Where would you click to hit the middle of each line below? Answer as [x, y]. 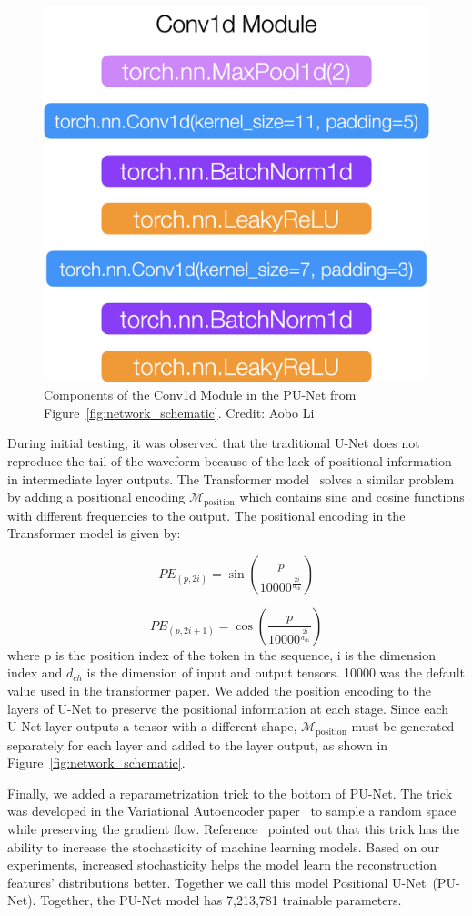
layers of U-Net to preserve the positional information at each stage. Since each [228, 708]
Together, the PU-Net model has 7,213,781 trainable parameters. [221, 900]
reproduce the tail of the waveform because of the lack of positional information [230, 460]
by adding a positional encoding [96, 497]
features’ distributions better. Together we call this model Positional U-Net [217, 882]
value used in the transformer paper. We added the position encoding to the [219, 690]
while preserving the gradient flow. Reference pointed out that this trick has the [233, 828]
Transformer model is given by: [94, 533]
